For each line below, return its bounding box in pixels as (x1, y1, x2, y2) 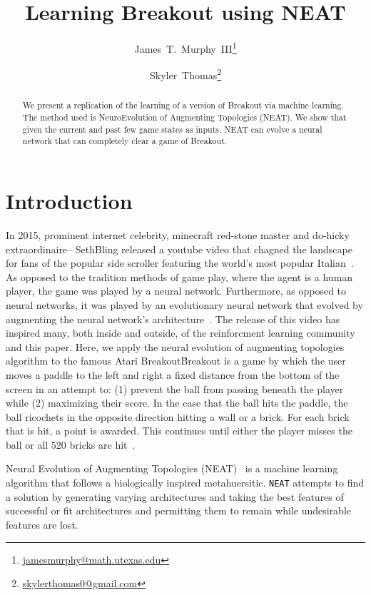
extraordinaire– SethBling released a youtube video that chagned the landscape (6, 241, 352, 256)
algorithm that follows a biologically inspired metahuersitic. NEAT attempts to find (6, 475, 364, 490)
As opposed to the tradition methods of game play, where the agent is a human (6, 269, 353, 284)
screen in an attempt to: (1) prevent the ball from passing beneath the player (6, 381, 344, 396)
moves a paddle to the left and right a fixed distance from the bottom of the (6, 367, 340, 382)
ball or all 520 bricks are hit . (6, 437, 136, 452)
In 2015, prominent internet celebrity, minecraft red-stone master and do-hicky (6, 227, 350, 242)
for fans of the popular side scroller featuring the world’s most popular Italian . (6, 255, 354, 270)
